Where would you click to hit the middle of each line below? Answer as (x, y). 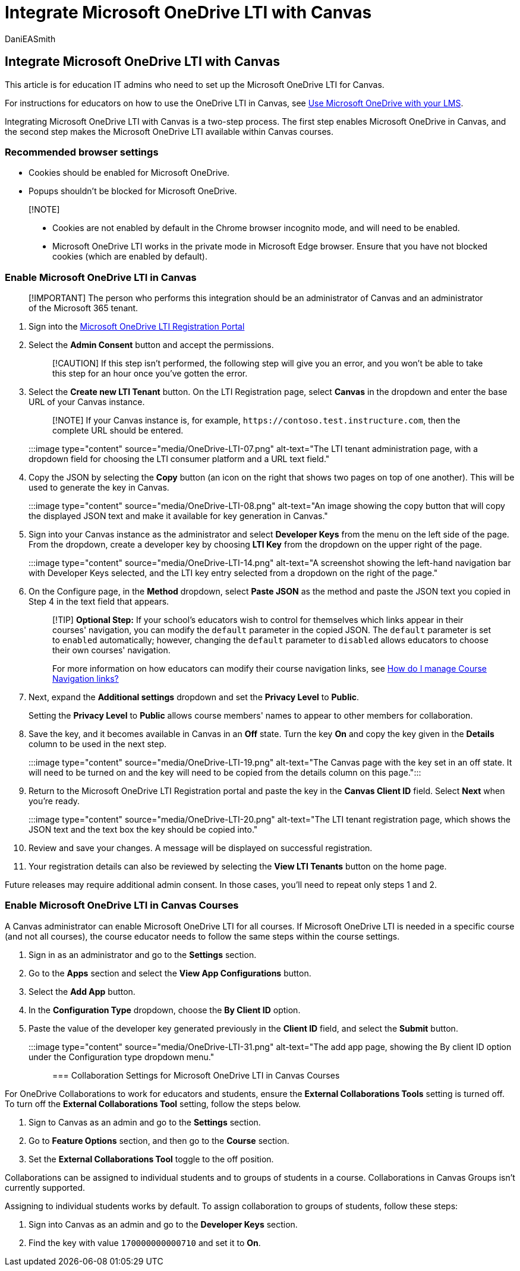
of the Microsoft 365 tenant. (83, 308)
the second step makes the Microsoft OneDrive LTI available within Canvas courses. (169, 131)
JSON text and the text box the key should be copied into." (143, 830)
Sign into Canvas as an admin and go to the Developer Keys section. (163, 1224)
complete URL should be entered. (118, 431)
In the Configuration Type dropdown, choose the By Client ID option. (165, 1010)
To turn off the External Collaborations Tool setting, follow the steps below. (153, 1104)
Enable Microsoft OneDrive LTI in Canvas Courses (122, 905)
